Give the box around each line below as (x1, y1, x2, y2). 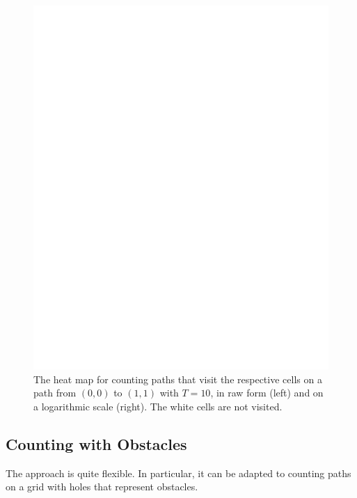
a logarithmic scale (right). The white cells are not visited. (33, 399, 283, 413)
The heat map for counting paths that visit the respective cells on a (33, 371, 322, 386)
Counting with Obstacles (6, 433, 187, 454)
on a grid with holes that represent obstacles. (6, 479, 198, 494)
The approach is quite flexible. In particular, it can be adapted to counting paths (6, 465, 351, 480)
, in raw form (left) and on (210, 385, 324, 400)
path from (33, 385, 77, 400)
